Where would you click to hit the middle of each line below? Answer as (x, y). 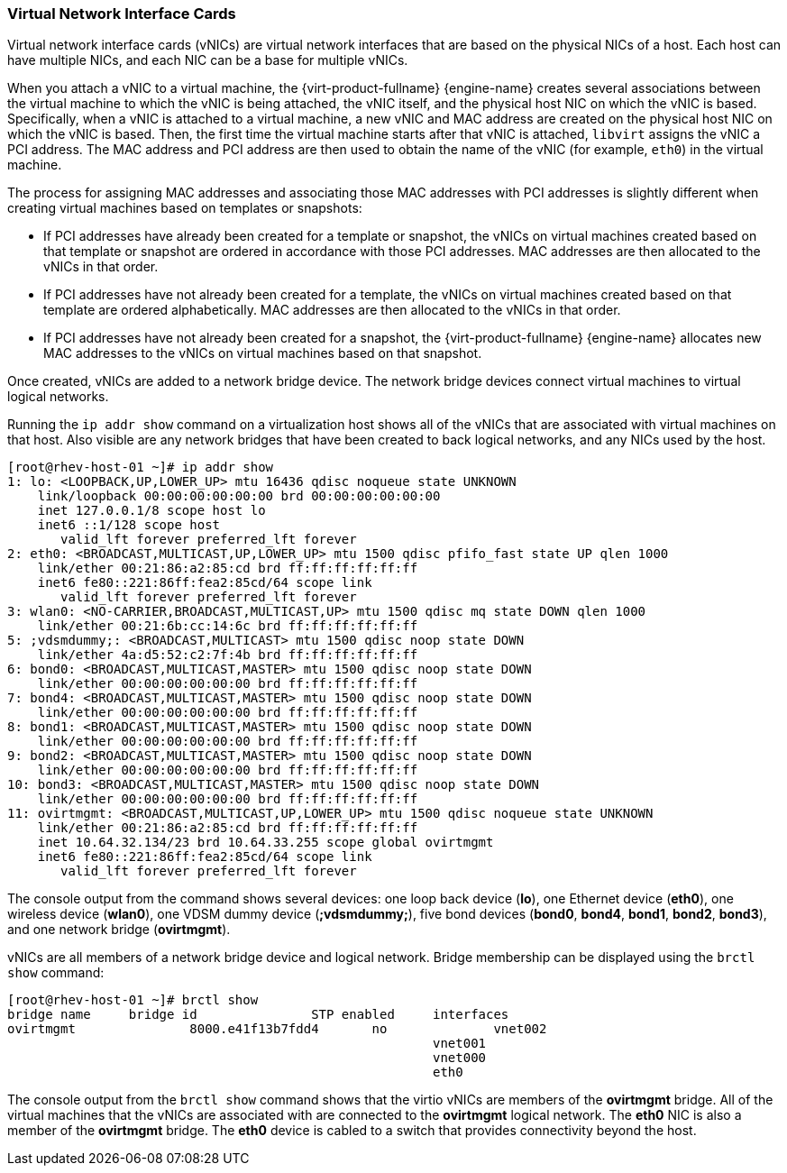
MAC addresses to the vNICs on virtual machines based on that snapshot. (263, 353)
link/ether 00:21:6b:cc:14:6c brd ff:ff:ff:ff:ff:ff (228, 626)
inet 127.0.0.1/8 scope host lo (151, 511)
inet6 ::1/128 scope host (129, 525)
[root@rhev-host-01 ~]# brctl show (133, 1000)
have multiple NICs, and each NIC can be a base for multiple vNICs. (208, 60)
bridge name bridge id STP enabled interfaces (258, 1015)
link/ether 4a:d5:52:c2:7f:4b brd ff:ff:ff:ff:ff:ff (228, 655)
